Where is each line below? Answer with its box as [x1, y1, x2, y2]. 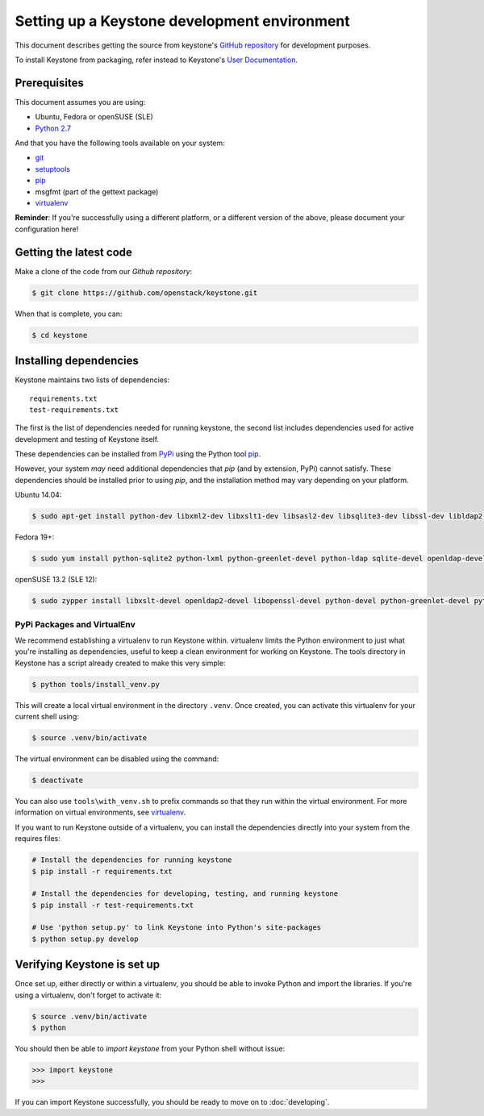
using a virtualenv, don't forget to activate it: [15, 990, 162, 1000]
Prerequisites [15, 76, 84, 90]
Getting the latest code [15, 245, 133, 259]
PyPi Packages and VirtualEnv [15, 618, 136, 630]
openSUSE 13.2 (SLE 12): [15, 575, 98, 585]
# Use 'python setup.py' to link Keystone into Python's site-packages [31, 923, 322, 932]
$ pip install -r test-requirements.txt [31, 900, 194, 910]
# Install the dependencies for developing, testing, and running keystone [31, 889, 339, 898]
